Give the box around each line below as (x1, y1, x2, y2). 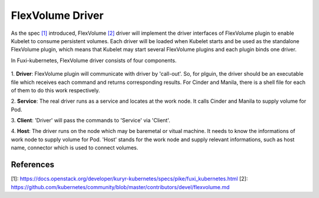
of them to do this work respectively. (11, 86, 100, 94)
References (11, 160, 54, 170)
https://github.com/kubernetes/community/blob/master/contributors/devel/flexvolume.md (11, 183, 230, 190)
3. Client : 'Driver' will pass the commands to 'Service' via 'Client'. (11, 117, 171, 124)
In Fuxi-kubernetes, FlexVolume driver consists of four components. (11, 57, 177, 64)
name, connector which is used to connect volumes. (11, 144, 138, 151)
